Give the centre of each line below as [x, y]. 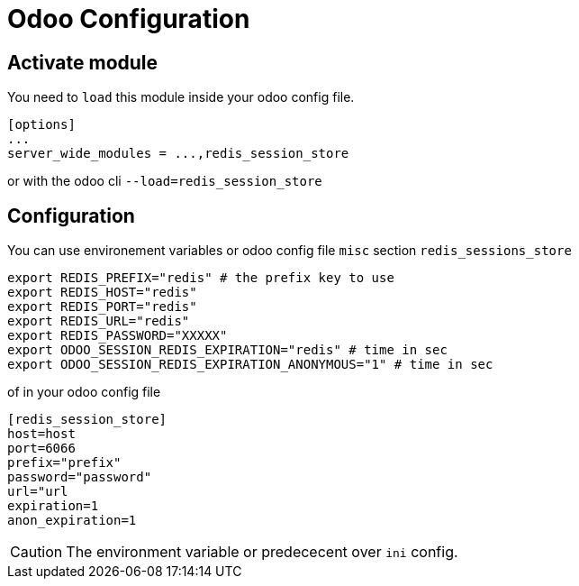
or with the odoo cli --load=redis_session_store [165, 181]
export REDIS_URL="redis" [99, 321]
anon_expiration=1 [72, 521]
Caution [36, 552]
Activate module [83, 62]
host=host [41, 434]
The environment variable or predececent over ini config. [262, 552]
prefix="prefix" [64, 463]
